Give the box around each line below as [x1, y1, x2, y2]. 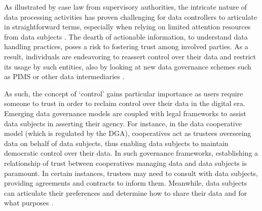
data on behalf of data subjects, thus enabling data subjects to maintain [4, 137, 229, 148]
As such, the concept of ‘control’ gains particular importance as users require [4, 88, 243, 98]
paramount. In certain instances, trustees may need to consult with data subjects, [4, 167, 258, 178]
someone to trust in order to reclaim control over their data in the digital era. [4, 98, 245, 109]
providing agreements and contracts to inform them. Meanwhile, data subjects [4, 178, 247, 188]
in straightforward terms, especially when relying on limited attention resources [4, 21, 251, 32]
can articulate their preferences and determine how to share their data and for [4, 187, 247, 198]
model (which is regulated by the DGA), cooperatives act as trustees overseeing [4, 128, 251, 138]
